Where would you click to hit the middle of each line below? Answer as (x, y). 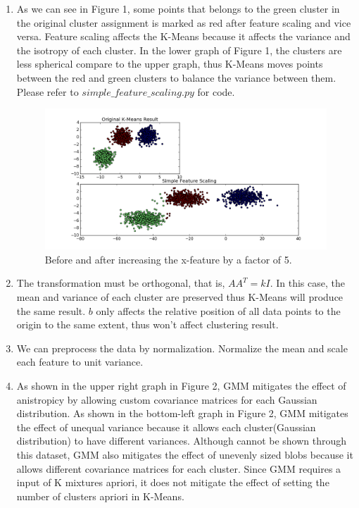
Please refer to (48, 91)
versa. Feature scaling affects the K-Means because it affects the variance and (183, 36)
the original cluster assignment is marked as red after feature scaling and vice (184, 22)
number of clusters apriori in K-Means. (100, 496)
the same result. (51, 310)
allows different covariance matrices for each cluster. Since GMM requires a (179, 468)
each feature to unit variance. (80, 362)
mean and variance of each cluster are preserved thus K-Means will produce (180, 297)
